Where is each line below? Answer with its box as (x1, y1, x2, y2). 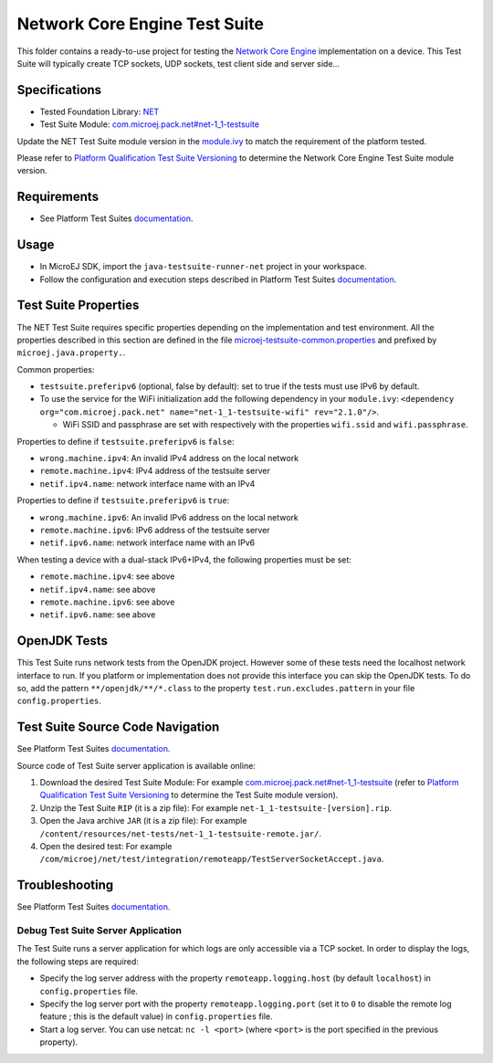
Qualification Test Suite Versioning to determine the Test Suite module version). (39, 790, 339, 801)
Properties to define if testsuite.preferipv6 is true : (16, 495, 230, 506)
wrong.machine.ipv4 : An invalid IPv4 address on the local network (39, 453, 299, 464)
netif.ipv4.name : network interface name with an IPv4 (39, 478, 256, 489)
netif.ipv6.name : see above (39, 609, 156, 620)
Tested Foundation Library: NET (39, 106, 160, 117)
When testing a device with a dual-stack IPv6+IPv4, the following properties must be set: (16, 553, 351, 565)
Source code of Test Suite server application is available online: (16, 760, 256, 771)
